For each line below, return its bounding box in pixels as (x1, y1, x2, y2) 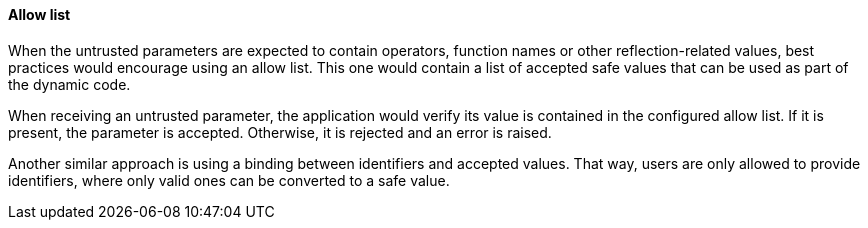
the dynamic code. (8, 75, 131, 93)
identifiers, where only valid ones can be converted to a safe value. (8, 171, 450, 189)
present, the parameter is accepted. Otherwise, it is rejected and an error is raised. (8, 123, 552, 141)
